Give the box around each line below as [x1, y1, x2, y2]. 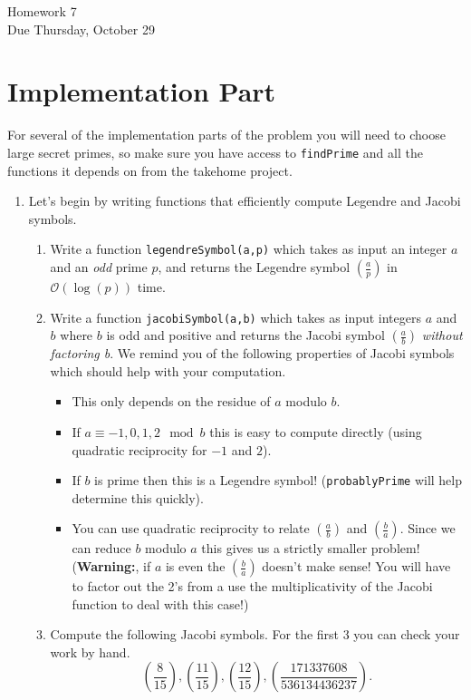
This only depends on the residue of [72, 392, 271, 411]
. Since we [399, 519, 456, 538]
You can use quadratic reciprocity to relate [72, 519, 310, 538]
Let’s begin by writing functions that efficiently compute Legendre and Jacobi [28, 191, 461, 210]
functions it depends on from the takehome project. [7, 160, 293, 180]
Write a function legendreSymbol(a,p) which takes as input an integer [50, 239, 447, 258]
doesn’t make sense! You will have [262, 557, 451, 576]
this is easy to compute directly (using [209, 423, 422, 442]
